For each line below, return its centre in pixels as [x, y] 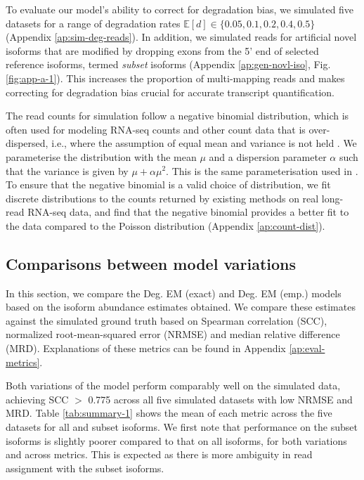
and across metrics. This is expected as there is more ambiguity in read [159, 454]
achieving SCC [37, 399]
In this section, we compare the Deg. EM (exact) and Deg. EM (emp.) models [174, 293]
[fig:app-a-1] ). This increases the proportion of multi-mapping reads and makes [175, 78]
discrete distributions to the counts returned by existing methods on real [162, 198]
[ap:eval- [307, 348]
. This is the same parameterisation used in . [262, 170]
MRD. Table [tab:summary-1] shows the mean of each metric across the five [169, 413]
